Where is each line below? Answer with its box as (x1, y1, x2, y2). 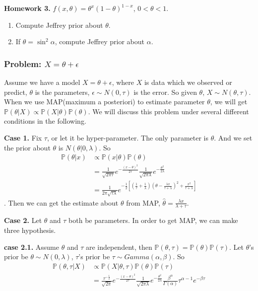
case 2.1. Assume (4, 241, 59, 252)
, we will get (210, 96, 248, 107)
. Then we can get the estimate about (4, 197, 119, 208)
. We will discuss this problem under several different (88, 106, 249, 116)
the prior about (4, 142, 51, 152)
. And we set (214, 132, 253, 143)
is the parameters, (35, 86, 90, 97)
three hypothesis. (4, 224, 56, 235)
